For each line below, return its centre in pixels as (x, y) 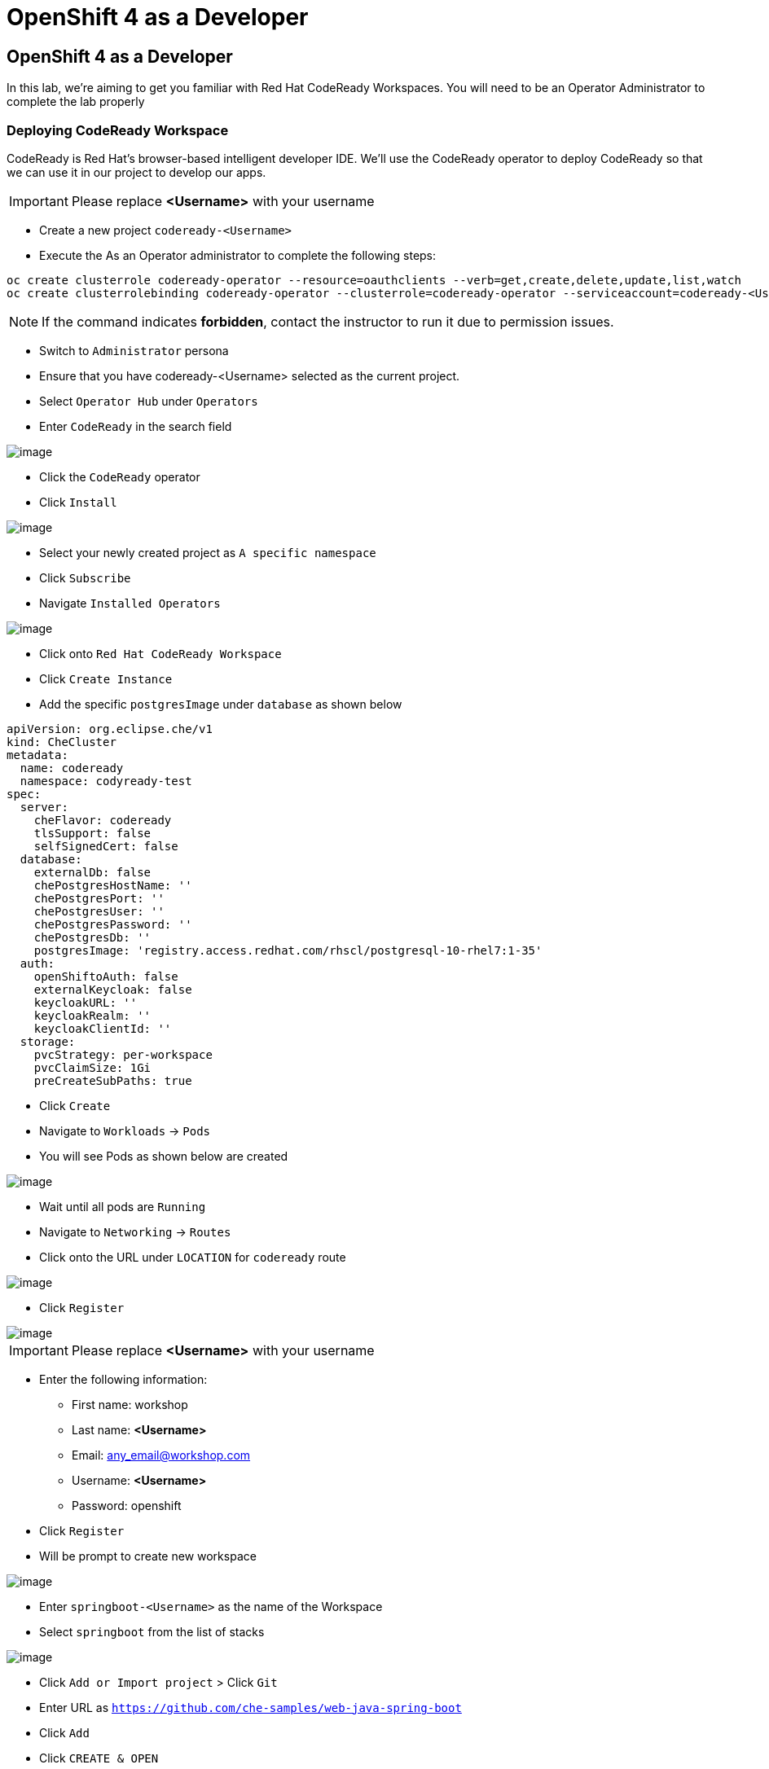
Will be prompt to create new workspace (148, 1556)
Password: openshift (127, 1505)
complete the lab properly (76, 102)
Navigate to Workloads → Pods (125, 1130)
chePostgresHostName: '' (113, 885)
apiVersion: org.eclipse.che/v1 (110, 729)
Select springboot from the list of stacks (152, 1631)
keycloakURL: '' (86, 1002)
